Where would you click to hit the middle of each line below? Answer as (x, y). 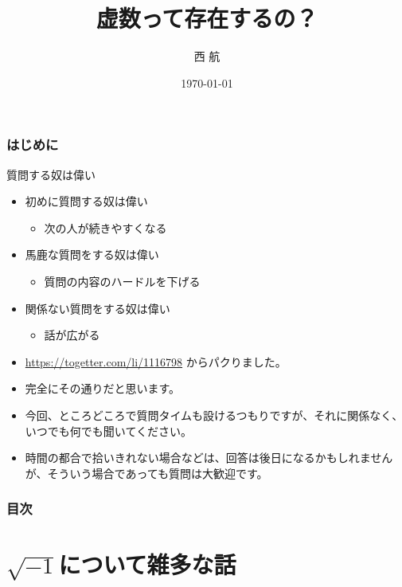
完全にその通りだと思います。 (103, 388)
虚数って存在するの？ (207, 18)
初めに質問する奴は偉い (86, 201)
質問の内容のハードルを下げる (122, 281)
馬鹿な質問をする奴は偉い (92, 254)
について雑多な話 (147, 564)
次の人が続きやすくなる (105, 227)
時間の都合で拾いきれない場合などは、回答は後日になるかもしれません (209, 458)
